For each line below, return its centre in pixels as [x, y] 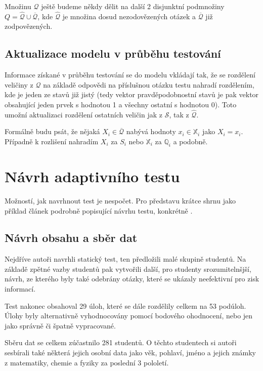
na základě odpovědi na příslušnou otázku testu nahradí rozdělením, [149, 84]
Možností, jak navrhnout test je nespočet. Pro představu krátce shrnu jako [120, 200]
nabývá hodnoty [151, 131]
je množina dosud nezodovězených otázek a [129, 16]
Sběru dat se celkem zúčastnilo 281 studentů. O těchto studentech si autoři [121, 342]
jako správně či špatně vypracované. [60, 325]
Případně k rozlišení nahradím [52, 141]
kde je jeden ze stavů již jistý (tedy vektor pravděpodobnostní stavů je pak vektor [132, 94]
